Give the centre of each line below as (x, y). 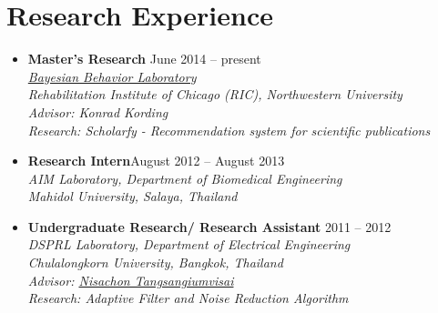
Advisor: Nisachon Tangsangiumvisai (131, 280)
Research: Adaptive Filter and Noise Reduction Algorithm (188, 298)
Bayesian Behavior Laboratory (112, 76)
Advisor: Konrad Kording (98, 111)
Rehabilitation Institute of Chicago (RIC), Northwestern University (215, 94)
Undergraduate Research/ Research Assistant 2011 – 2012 (209, 226)
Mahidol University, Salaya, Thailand (132, 196)
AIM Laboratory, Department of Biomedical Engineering (185, 178)
